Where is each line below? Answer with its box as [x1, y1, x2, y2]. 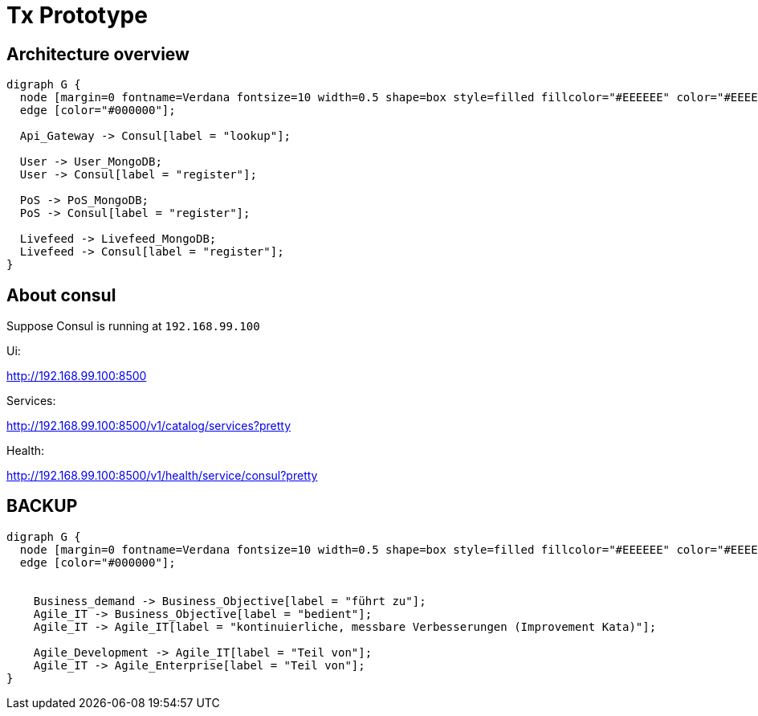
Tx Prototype [6, 2, 148, 29]
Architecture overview [6, 43, 189, 64]
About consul [6, 284, 116, 305]
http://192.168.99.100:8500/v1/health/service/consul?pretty [6, 468, 318, 483]
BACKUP [6, 496, 78, 517]
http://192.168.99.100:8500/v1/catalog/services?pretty [6, 419, 291, 433]
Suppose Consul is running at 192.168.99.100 [6, 319, 260, 333]
